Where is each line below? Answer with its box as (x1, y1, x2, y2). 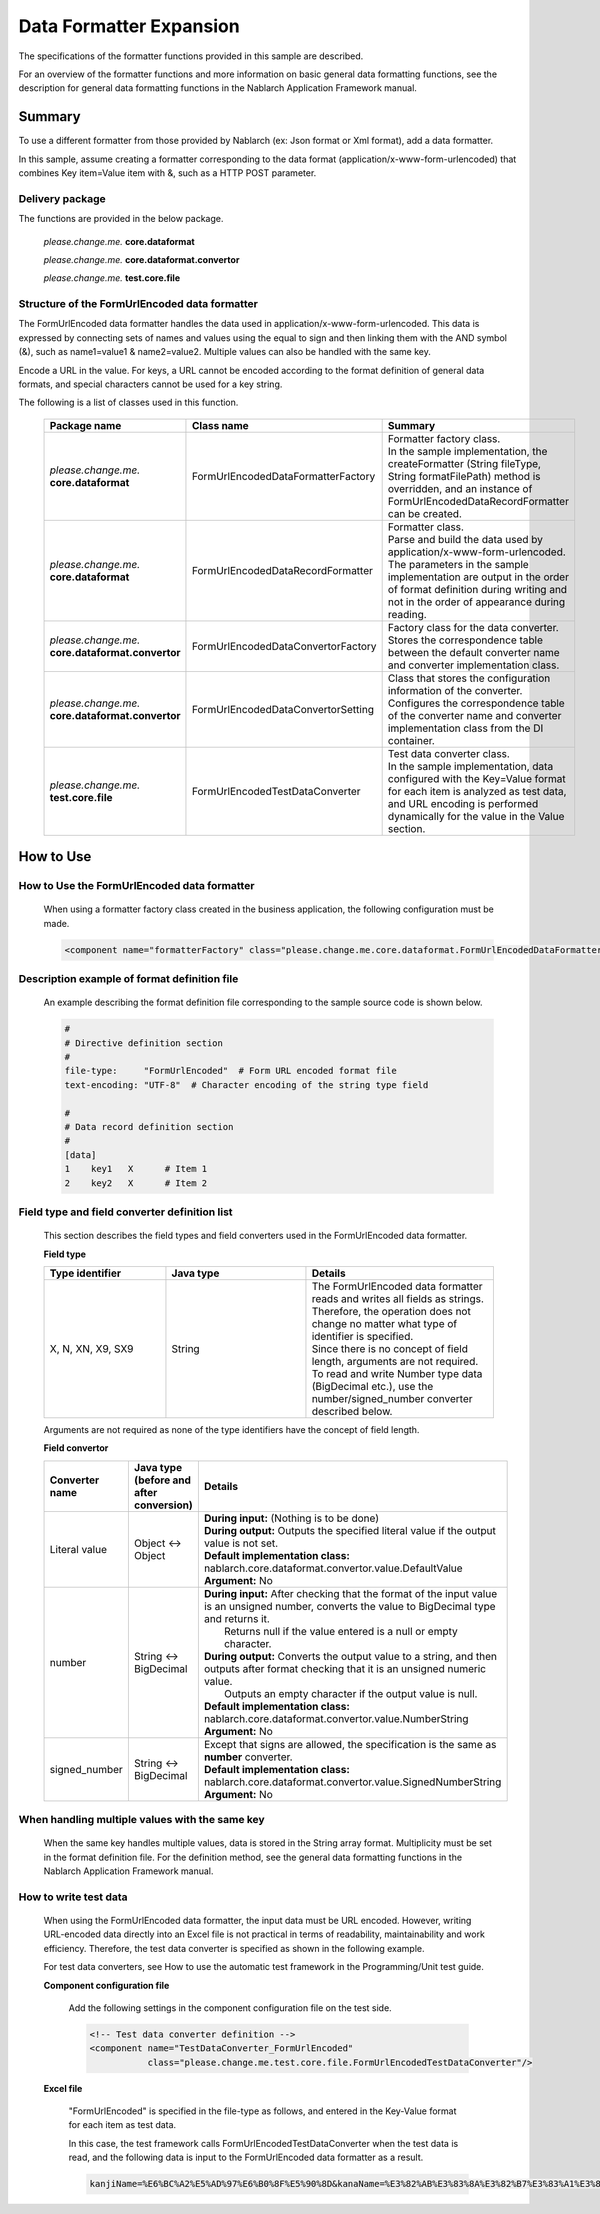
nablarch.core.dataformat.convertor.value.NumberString (203, 1711, 469, 1725)
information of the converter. (387, 683, 523, 697)
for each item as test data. (68, 2119, 177, 2131)
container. (387, 733, 435, 747)
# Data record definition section (64, 1121, 234, 1133)
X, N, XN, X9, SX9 (49, 1341, 134, 1355)
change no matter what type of (311, 1316, 458, 1330)
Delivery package (18, 191, 106, 205)
